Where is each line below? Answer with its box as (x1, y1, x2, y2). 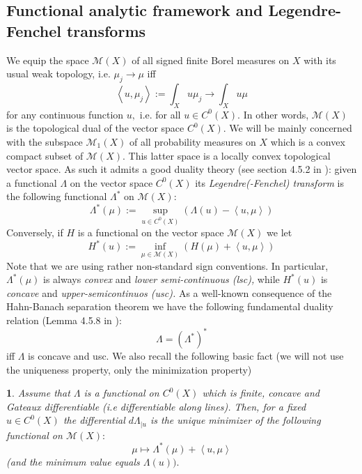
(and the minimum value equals (6, 454, 140, 468)
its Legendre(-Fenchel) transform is (195, 175, 344, 190)
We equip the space (6, 52, 89, 67)
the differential (63, 413, 125, 427)
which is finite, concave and (202, 385, 320, 400)
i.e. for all (139, 107, 181, 121)
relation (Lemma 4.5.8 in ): (6, 312, 122, 327)
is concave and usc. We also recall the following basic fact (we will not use (28, 349, 344, 363)
